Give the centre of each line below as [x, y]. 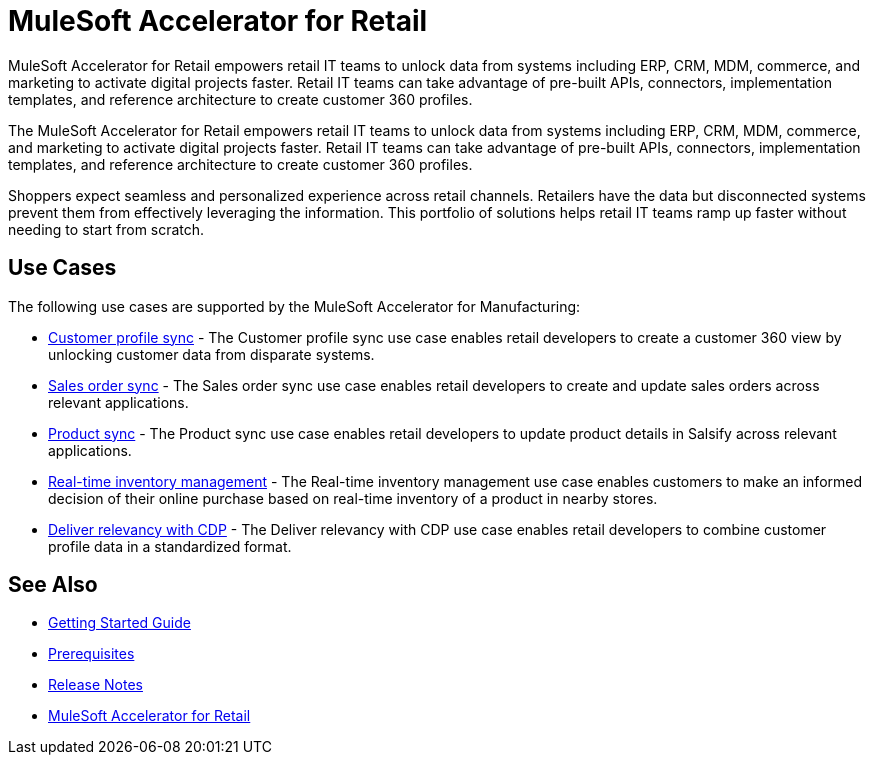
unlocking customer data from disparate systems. [211, 354]
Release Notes [95, 685]
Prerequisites [91, 654]
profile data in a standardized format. [170, 546]
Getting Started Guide [119, 623]
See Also [53, 585]
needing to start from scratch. [106, 229]
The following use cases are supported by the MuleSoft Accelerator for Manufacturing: [294, 306]
